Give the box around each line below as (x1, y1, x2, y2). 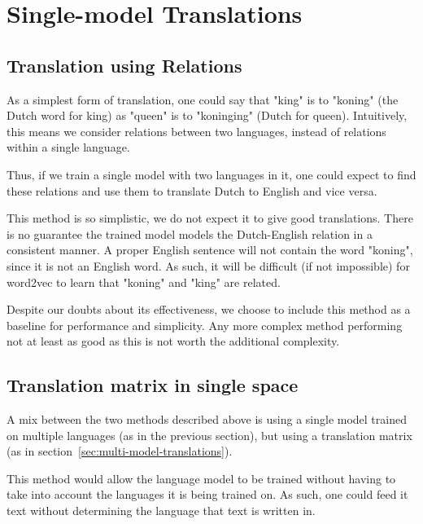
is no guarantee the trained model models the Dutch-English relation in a (7, 225, 373, 242)
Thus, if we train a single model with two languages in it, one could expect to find (7, 165, 416, 183)
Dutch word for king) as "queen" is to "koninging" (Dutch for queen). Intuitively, (7, 107, 408, 124)
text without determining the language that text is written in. (7, 502, 316, 519)
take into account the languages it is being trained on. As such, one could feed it (7, 486, 408, 503)
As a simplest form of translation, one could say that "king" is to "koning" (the (7, 90, 399, 108)
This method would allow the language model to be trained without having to (7, 469, 396, 487)
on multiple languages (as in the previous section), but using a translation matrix (7, 426, 412, 443)
